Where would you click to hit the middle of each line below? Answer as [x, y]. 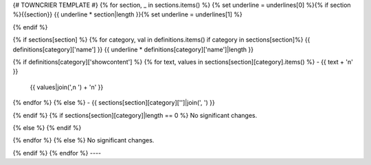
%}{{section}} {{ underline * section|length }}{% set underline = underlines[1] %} [128, 14]
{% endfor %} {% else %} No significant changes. [83, 140]
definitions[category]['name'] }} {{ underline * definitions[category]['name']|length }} [133, 49]
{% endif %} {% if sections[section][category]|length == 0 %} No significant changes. [135, 115]
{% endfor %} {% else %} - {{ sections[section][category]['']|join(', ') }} [114, 103]
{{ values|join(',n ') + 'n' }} [67, 87]
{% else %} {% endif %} [47, 127]
